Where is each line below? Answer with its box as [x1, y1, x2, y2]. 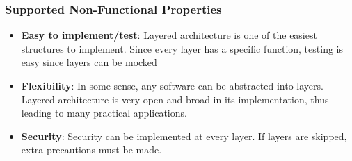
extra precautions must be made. [21, 142, 162, 157]
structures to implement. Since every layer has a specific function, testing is [21, 41, 343, 56]
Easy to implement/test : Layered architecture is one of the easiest [21, 28, 317, 42]
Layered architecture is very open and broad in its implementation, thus [21, 92, 329, 106]
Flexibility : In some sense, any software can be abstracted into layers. [21, 78, 323, 92]
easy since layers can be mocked [21, 55, 157, 69]
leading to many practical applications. [21, 105, 187, 120]
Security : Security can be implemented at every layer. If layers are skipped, [21, 128, 347, 143]
